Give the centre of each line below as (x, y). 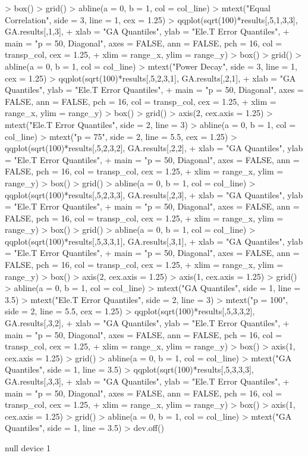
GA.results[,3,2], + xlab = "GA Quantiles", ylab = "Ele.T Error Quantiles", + (147, 323)
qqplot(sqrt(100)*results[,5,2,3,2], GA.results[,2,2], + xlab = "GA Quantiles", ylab (154, 148)
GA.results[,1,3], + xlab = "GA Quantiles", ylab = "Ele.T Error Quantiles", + (147, 31)
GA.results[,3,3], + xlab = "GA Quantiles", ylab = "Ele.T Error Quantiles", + (147, 381)
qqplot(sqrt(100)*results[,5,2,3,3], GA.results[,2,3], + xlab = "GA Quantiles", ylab (154, 194)
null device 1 (28, 447)
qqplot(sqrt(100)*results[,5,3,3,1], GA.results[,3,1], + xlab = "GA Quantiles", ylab (154, 241)
